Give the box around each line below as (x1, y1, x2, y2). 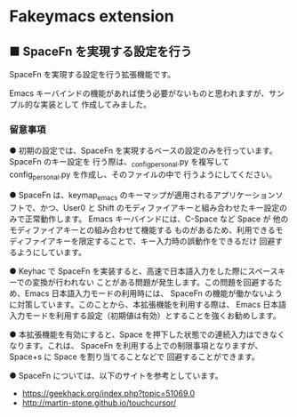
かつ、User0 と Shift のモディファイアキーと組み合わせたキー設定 (39, 202, 280, 213)
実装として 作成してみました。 (39, 100, 152, 109)
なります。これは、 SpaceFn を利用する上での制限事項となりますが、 (9, 340, 263, 350)
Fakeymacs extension (9, 6, 175, 27)
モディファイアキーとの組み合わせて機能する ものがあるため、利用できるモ (9, 224, 284, 235)
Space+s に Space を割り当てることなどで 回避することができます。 (9, 351, 260, 362)
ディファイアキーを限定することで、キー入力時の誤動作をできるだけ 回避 (9, 236, 276, 246)
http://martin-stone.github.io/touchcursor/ (21, 397, 177, 408)
